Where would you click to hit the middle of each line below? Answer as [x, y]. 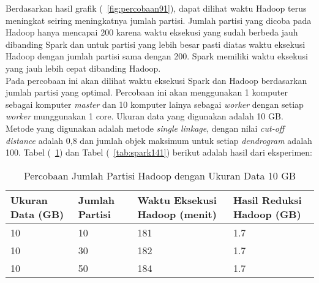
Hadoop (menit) [177, 214]
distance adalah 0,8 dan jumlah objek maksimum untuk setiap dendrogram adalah [159, 140]
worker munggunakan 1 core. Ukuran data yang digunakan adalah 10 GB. [144, 116]
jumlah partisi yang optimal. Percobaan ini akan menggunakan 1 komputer [147, 92]
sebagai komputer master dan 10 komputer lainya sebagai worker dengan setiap [155, 104]
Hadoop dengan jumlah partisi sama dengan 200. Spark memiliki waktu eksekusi [157, 56]
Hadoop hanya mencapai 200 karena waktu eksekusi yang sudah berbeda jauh [152, 32]
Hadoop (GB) [267, 214]
